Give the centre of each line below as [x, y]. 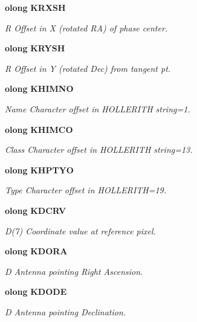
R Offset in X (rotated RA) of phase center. [86, 27]
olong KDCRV [36, 210]
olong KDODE [36, 291]
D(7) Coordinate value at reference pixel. [80, 230]
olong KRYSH [35, 48]
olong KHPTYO [39, 169]
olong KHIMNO [39, 89]
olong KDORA [36, 251]
